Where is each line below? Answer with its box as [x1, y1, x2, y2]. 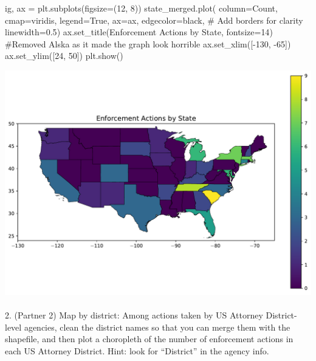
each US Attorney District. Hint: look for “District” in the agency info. [5, 345, 269, 357]
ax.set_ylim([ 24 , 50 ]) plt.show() [5, 49, 123, 62]
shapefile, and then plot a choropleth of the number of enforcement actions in [5, 332, 294, 345]
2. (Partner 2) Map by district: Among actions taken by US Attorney [5, 309, 263, 321]
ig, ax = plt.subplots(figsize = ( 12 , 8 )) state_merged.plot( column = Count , [5, 2, 278, 14]
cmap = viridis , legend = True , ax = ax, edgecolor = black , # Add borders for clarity [5, 13, 303, 26]
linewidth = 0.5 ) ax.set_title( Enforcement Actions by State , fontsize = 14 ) [5, 26, 273, 38]
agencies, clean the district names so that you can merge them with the [24, 320, 290, 333]
